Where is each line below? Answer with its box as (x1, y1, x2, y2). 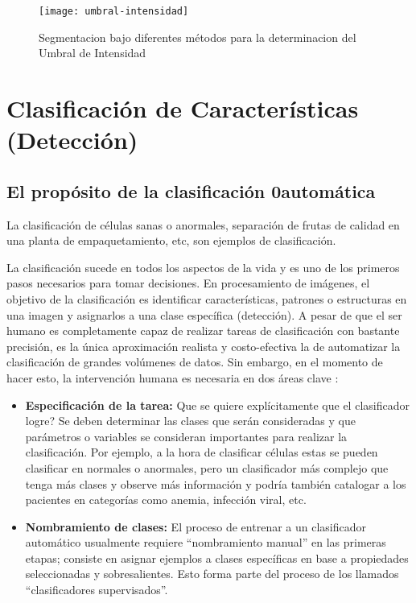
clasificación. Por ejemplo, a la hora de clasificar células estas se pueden (25, 444, 378, 461)
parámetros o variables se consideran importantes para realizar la (25, 427, 348, 444)
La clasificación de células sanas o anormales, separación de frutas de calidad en (6, 216, 400, 233)
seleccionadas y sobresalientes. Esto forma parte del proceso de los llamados (25, 565, 399, 582)
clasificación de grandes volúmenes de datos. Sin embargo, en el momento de (6, 353, 383, 370)
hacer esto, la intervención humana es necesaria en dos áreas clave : (6, 369, 339, 386)
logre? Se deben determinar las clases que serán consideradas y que (25, 412, 356, 429)
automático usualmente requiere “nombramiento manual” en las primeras (25, 534, 386, 551)
